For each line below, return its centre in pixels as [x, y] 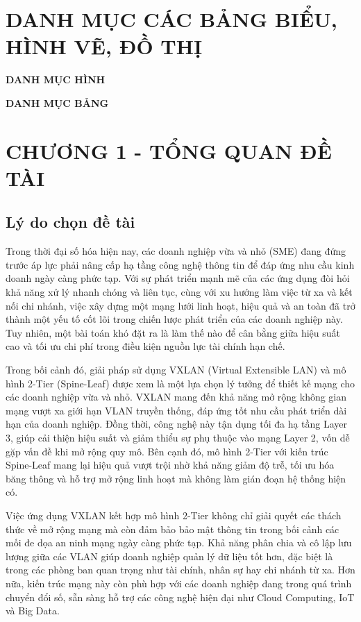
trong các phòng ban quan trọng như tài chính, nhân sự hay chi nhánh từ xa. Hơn [180, 570]
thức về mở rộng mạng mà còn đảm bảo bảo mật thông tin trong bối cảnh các [173, 529]
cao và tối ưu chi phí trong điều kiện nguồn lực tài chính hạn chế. [145, 346]
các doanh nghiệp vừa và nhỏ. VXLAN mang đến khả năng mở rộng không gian [176, 397]
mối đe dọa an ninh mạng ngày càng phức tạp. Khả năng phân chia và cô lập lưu [179, 543]
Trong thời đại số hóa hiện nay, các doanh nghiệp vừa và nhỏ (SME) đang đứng [176, 251]
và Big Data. [33, 611]
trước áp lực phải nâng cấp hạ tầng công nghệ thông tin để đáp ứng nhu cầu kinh [180, 264]
